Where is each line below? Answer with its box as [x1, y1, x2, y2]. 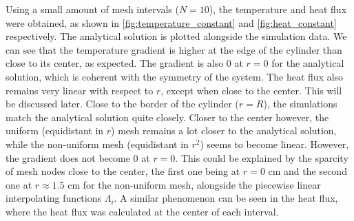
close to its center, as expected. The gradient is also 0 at [6, 56, 243, 70]
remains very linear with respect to [6, 83, 154, 97]
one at [6, 177, 32, 191]
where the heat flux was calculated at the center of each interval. [6, 204, 279, 218]
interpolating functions [6, 191, 101, 205]
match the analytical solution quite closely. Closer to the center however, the [6, 109, 329, 124]
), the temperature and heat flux [209, 2, 347, 16]
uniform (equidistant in [6, 123, 104, 138]
